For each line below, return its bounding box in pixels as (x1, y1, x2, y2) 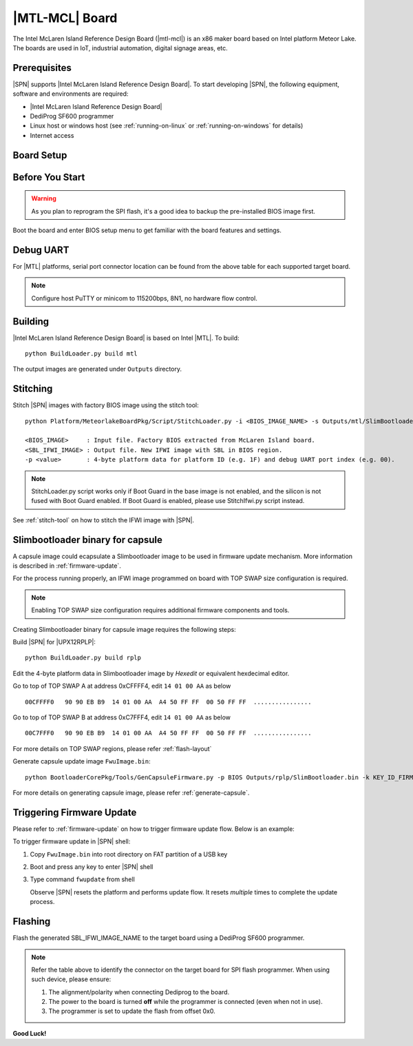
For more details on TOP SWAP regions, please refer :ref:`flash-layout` (12, 744, 212, 752)
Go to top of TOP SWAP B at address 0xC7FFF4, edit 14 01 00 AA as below (12, 713, 231, 721)
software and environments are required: (12, 90, 129, 98)
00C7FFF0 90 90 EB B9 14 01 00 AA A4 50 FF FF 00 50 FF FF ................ (25, 729, 312, 737)
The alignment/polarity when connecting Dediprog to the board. (48, 987, 230, 996)
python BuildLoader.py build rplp (25, 654, 141, 662)
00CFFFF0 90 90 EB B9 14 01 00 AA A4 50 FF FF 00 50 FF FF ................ (25, 698, 312, 706)
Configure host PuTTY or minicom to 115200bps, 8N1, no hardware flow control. (31, 294, 257, 302)
